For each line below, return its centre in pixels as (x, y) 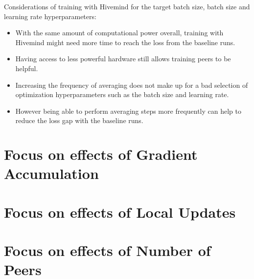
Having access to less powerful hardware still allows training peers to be (123, 59)
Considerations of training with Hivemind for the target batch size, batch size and (127, 6)
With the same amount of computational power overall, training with (119, 33)
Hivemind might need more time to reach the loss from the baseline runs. (125, 42)
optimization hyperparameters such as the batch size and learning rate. (122, 94)
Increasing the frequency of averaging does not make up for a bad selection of (132, 85)
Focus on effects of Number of (107, 250)
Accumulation (51, 173)
